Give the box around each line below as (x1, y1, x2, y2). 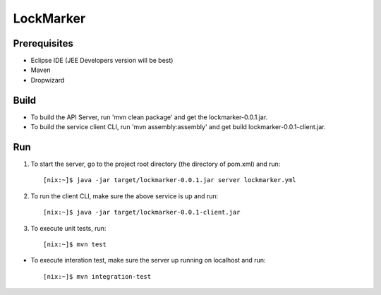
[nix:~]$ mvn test (43, 241, 107, 248)
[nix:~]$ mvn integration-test (43, 272, 152, 280)
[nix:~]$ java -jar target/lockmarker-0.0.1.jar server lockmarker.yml (43, 176, 296, 184)
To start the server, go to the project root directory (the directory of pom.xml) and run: (30, 159, 281, 169)
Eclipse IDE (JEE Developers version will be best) (30, 56, 174, 65)
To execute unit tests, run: (30, 224, 107, 232)
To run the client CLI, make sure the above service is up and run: (30, 191, 219, 200)
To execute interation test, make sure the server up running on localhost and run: (30, 256, 266, 265)
